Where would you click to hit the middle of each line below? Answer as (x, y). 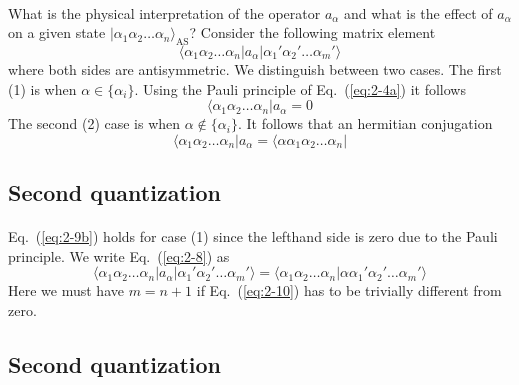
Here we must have (66, 290)
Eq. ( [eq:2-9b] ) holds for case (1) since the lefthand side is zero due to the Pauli (253, 236)
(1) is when (42, 88)
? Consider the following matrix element (312, 32)
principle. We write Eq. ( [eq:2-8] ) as (119, 255)
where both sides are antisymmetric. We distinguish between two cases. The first (255, 68)
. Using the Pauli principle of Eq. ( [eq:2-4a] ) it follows (300, 88)
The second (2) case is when (94, 123)
